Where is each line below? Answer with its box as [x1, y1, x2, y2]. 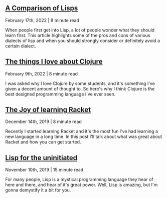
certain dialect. [5, 42, 36, 49]
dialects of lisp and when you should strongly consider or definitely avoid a [5, 37, 160, 43]
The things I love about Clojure [5, 57, 103, 66]
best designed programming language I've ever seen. [5, 91, 116, 97]
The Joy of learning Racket [5, 105, 91, 114]
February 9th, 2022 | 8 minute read [5, 70, 78, 76]
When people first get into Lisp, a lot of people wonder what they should [5, 27, 154, 33]
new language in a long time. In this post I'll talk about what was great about [5, 133, 162, 139]
